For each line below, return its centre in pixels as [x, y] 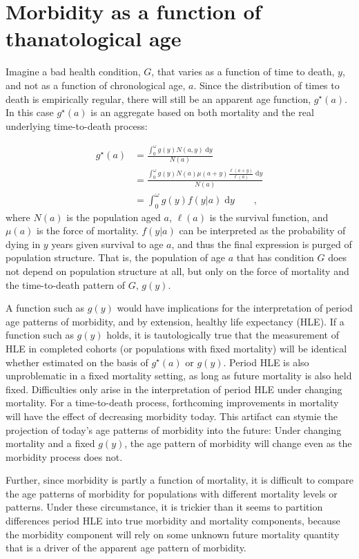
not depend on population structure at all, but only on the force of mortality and [177, 271]
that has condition [275, 257]
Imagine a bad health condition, [73, 72]
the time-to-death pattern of [66, 284]
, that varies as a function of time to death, [243, 72]
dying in [23, 244]
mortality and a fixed [50, 443]
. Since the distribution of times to [266, 85]
